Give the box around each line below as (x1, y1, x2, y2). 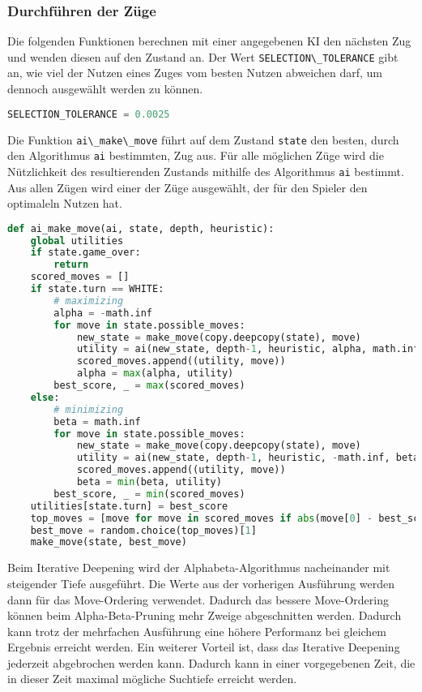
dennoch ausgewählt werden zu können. (7, 80, 203, 97)
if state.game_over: (30, 247, 141, 259)
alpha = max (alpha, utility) (76, 367, 234, 380)
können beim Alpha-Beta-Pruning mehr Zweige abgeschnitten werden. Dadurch (7, 607, 402, 624)
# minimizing (53, 403, 124, 415)
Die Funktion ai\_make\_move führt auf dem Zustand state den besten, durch (7, 131, 399, 148)
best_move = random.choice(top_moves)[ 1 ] (30, 524, 257, 536)
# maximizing (53, 294, 124, 307)
